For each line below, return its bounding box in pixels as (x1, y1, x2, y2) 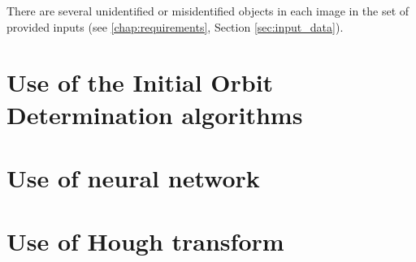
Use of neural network (6, 161, 260, 194)
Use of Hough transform (6, 225, 284, 258)
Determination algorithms (6, 97, 303, 131)
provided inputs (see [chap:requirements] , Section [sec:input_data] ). (6, 18, 344, 35)
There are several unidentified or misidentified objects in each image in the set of (6, 2, 409, 19)
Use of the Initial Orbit (6, 66, 274, 99)
